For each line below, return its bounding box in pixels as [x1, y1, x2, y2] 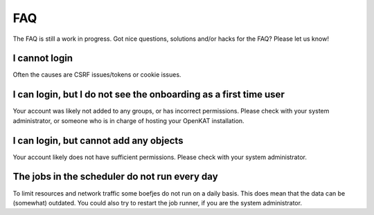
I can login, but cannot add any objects [12, 135, 184, 147]
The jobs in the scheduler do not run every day [12, 171, 218, 183]
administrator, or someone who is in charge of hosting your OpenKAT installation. [12, 116, 245, 124]
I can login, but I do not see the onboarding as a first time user [12, 88, 285, 100]
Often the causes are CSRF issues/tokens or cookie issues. [12, 71, 181, 79]
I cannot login [12, 53, 73, 64]
